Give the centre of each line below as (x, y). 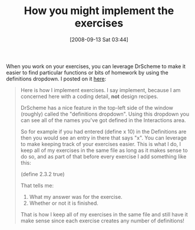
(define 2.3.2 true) (42, 174)
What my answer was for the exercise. (76, 197)
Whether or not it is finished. (64, 203)
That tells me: (37, 185)
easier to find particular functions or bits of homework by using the (87, 72)
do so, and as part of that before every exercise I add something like (103, 156)
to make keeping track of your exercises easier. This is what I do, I (101, 144)
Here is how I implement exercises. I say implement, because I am (100, 90)
